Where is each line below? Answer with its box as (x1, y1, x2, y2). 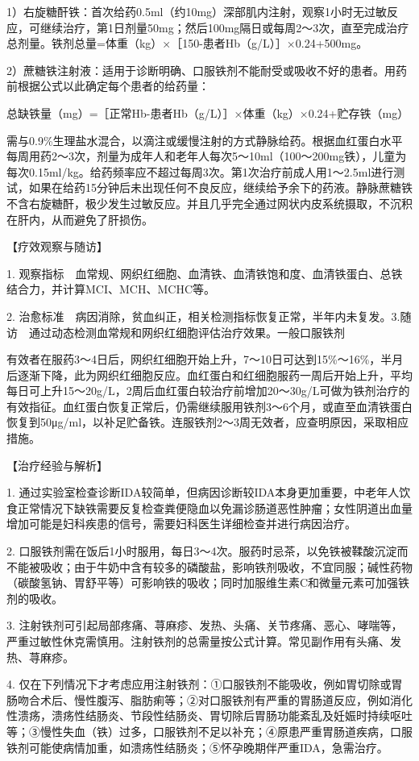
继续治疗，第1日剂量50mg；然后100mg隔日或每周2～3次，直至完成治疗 (39, 19, 409, 35)
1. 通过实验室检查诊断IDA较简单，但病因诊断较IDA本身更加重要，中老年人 (6, 484, 400, 501)
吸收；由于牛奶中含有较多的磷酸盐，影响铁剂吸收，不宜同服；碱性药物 (39, 558, 413, 575)
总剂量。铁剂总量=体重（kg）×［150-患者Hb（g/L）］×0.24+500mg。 (6, 35, 368, 52)
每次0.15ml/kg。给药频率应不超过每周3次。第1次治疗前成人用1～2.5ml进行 (6, 163, 394, 180)
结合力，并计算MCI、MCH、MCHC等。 (6, 281, 215, 297)
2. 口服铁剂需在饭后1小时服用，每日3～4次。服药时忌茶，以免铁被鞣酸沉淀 (6, 543, 397, 559)
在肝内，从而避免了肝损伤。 (6, 210, 153, 227)
